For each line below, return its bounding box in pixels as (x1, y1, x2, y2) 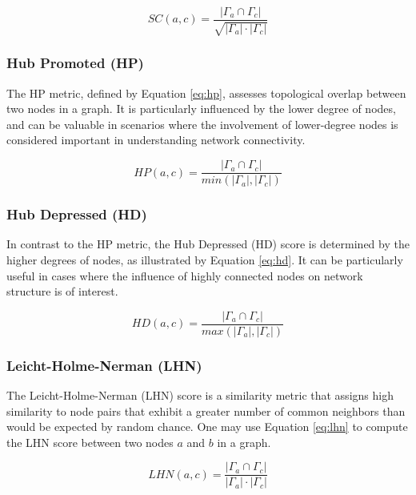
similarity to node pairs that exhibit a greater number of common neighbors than (6, 402, 406, 419)
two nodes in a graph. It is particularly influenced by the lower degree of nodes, (6, 100, 396, 117)
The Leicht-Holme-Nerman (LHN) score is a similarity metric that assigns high (6, 386, 394, 403)
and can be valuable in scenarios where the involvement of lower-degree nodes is (6, 115, 398, 132)
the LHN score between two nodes (6, 433, 174, 450)
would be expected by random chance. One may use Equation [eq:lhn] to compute (6, 418, 408, 435)
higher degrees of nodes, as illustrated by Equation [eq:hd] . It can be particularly (6, 251, 403, 268)
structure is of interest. (6, 283, 118, 300)
